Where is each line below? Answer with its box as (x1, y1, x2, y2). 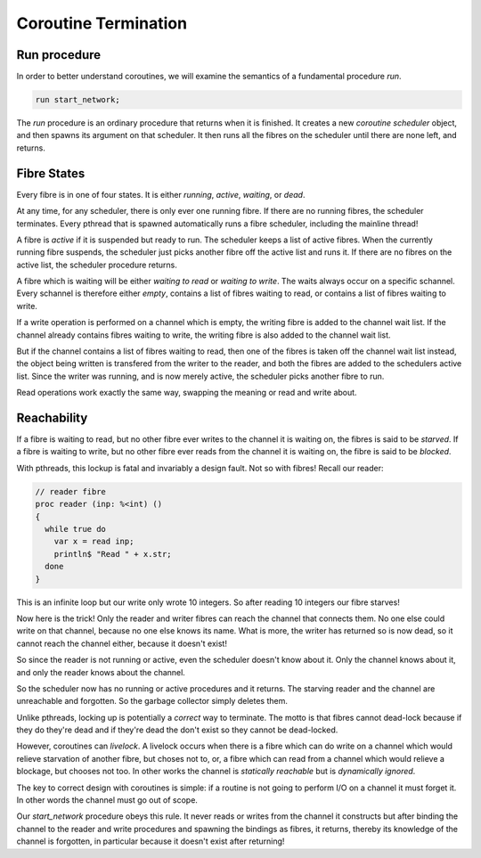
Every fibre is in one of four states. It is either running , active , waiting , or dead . (16, 189, 306, 200)
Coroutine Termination (16, 13, 187, 33)
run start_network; (35, 94, 120, 105)
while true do (45, 524, 107, 535)
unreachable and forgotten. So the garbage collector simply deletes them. (16, 696, 289, 707)
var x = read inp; (53, 536, 135, 547)
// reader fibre (35, 486, 107, 496)
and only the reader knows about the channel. (16, 666, 186, 677)
